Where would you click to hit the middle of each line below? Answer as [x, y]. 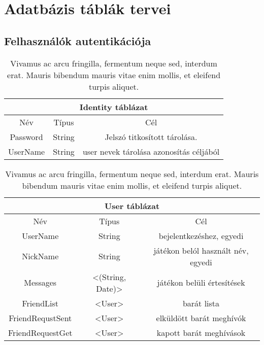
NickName [40, 256]
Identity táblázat [114, 107]
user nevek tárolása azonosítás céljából [151, 151]
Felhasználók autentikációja [78, 40]
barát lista [201, 303]
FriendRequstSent [40, 318]
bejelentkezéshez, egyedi [201, 235]
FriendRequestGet [40, 332]
